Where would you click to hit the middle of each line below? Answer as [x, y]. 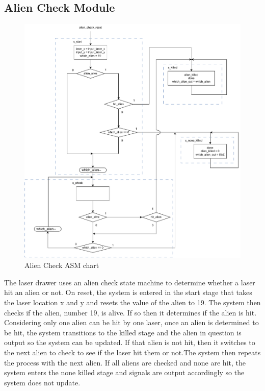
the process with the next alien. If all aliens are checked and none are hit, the [125, 362]
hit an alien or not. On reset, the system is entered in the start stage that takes [128, 292]
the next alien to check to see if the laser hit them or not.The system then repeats [132, 352]
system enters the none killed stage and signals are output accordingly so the [124, 372]
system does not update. [42, 382]
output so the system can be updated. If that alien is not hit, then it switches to [130, 342]
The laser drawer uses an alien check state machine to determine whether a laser [130, 282]
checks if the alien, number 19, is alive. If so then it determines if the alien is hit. [130, 312]
